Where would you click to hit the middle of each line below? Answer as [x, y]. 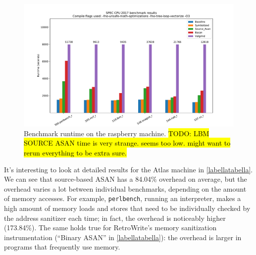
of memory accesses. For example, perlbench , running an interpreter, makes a [123, 198]
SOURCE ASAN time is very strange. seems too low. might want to [127, 143]
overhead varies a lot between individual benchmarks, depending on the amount [125, 188]
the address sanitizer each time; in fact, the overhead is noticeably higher [115, 218]
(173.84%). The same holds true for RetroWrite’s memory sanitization [110, 228]
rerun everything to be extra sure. [75, 152]
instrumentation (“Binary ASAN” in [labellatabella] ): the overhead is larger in [123, 237]
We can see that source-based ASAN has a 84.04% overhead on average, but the [126, 179]
